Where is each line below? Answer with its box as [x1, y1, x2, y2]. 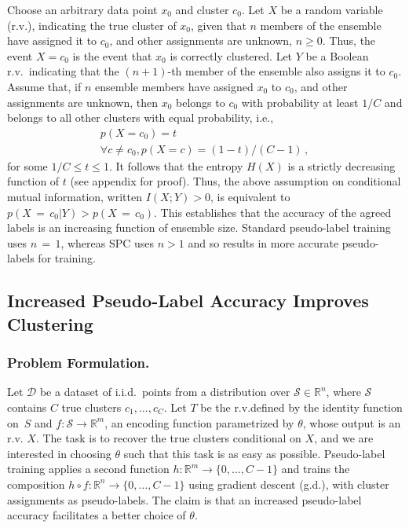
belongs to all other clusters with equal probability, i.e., [7, 109, 274, 126]
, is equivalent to [210, 189, 290, 204]
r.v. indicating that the [7, 63, 119, 79]
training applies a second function [7, 460, 170, 477]
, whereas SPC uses [60, 234, 155, 251]
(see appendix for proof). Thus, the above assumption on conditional [70, 173, 401, 189]
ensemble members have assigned [95, 78, 254, 94]
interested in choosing [7, 445, 111, 461]
